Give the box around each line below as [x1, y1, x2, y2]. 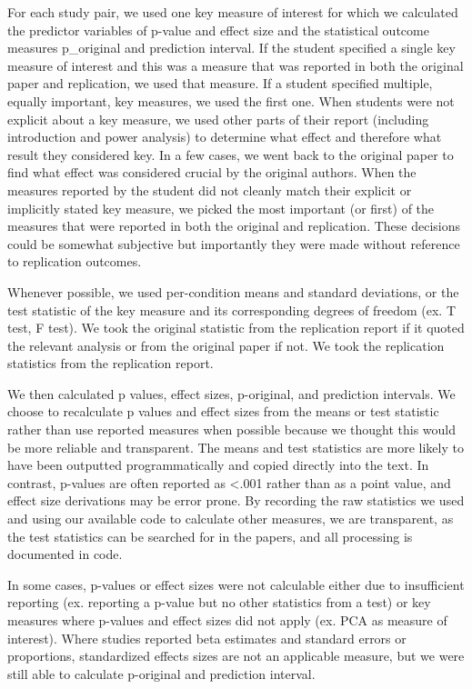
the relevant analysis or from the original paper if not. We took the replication [7, 335, 445, 354]
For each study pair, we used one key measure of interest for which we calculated [7, 3, 458, 21]
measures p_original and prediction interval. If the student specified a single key [7, 38, 456, 57]
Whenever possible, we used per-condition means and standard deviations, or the [7, 282, 459, 301]
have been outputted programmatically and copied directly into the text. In [7, 455, 429, 474]
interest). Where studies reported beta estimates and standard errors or [7, 628, 407, 647]
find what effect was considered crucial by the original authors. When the [7, 163, 417, 182]
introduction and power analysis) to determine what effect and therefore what [7, 127, 442, 146]
